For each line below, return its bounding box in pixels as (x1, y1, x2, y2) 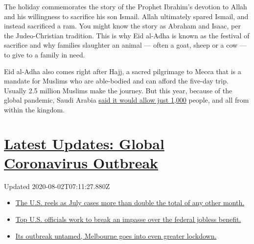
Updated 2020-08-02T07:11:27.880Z (4, 181, 110, 191)
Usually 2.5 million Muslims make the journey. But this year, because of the (4, 85, 232, 95)
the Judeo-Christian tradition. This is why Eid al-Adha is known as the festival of (4, 30, 250, 40)
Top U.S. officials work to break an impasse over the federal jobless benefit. (15, 214, 241, 224)
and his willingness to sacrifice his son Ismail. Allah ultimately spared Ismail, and (4, 11, 249, 21)
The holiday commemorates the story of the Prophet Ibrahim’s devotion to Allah (4, 1, 247, 11)
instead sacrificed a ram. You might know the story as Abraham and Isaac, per (4, 21, 241, 31)
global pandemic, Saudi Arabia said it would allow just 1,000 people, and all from (4, 95, 249, 105)
